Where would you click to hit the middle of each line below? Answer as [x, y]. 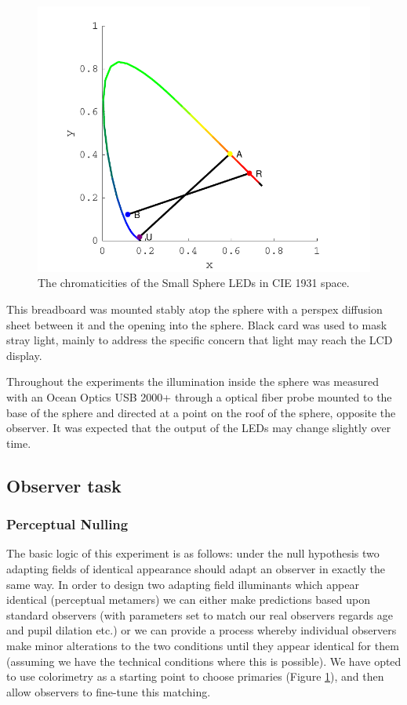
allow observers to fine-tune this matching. [109, 691]
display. [24, 355]
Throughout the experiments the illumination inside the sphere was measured [193, 382]
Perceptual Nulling [67, 524]
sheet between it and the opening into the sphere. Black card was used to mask [197, 324]
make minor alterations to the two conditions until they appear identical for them [203, 645]
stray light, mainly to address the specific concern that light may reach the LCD [200, 340]
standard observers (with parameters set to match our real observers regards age [200, 614]
